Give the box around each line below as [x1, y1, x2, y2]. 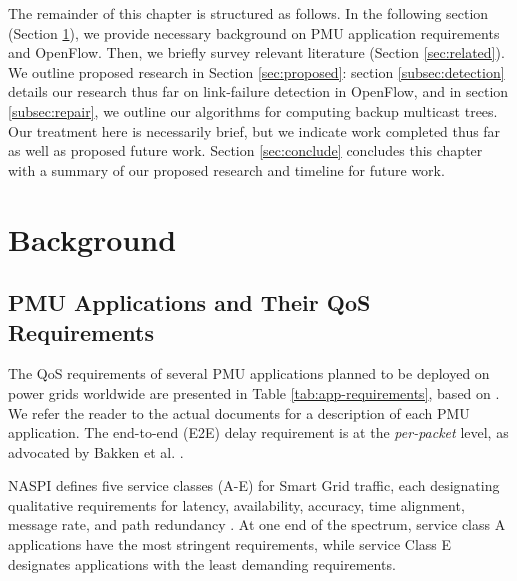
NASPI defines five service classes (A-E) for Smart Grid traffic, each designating [8, 475, 500, 496]
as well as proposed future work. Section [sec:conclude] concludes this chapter [8, 140, 483, 161]
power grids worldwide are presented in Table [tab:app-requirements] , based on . [8, 382, 500, 403]
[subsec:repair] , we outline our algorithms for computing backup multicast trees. [8, 100, 498, 121]
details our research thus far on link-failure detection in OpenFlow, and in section [8, 81, 509, 102]
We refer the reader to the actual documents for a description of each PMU [8, 402, 470, 423]
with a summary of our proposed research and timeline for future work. [8, 159, 445, 180]
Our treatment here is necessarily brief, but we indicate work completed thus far [8, 120, 501, 141]
